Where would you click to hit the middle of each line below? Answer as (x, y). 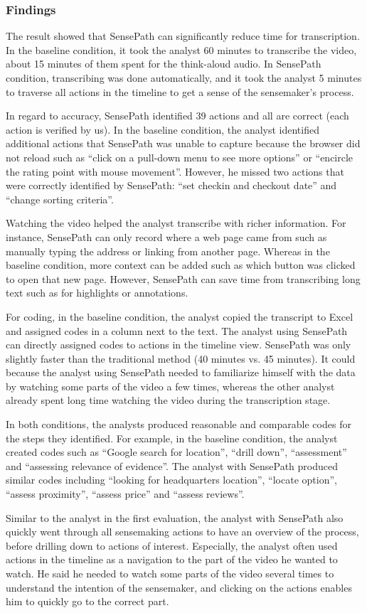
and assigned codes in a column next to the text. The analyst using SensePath (177, 330)
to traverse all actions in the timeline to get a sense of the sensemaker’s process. (180, 91)
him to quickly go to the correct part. (87, 601)
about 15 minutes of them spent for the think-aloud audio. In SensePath (164, 64)
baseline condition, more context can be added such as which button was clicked (181, 265)
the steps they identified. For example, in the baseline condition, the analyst (172, 438)
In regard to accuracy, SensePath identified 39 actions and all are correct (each (177, 116)
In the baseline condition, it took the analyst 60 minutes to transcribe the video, (181, 49)
